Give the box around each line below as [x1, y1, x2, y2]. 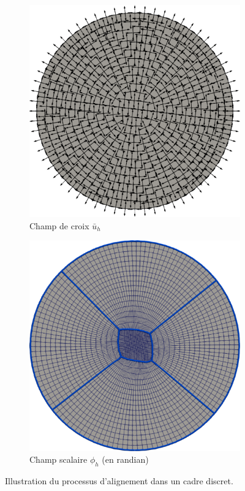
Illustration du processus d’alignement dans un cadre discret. [5, 474, 233, 487]
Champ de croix [29, 219, 89, 232]
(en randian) [102, 453, 149, 466]
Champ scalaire [29, 453, 88, 466]
